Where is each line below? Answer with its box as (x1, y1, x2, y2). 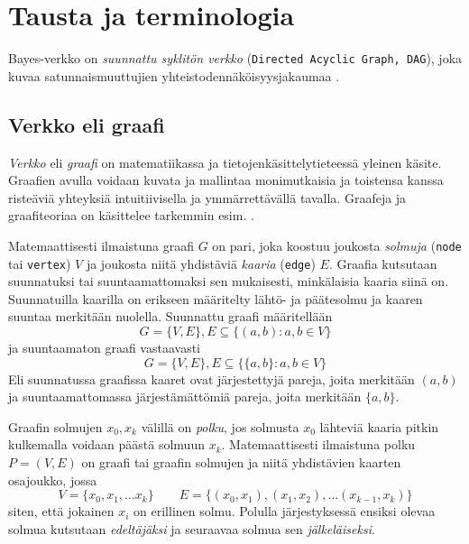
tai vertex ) (8, 254, 71, 272)
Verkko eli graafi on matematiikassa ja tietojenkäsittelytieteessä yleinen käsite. (8, 152, 442, 171)
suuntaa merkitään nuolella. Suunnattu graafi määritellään (8, 307, 333, 326)
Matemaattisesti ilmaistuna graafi (8, 235, 194, 254)
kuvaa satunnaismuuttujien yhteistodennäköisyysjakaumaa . (8, 66, 340, 85)
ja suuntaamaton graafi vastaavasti (8, 338, 200, 357)
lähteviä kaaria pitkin (319, 417, 439, 436)
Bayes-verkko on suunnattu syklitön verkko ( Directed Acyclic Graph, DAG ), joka (8, 49, 463, 68)
